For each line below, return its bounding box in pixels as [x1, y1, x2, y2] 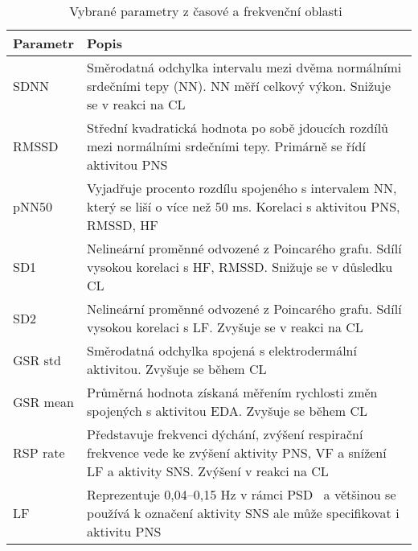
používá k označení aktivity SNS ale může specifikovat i [87, 504, 400, 522]
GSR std [13, 350, 61, 369]
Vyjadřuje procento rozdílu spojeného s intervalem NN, [87, 179, 397, 197]
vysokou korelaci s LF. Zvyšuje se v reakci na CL [87, 318, 363, 336]
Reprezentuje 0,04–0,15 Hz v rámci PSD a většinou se [87, 485, 396, 504]
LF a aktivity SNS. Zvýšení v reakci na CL [87, 462, 329, 480]
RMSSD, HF [87, 216, 158, 234]
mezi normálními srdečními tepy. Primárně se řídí [87, 137, 366, 155]
